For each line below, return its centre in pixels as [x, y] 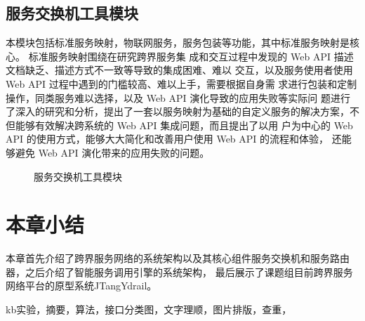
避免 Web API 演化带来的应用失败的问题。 [112, 152]
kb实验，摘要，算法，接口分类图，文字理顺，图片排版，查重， [149, 309]
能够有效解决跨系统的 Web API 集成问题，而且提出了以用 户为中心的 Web [184, 125]
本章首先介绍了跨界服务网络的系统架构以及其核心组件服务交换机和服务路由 [178, 258]
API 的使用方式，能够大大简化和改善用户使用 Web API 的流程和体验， [167, 139]
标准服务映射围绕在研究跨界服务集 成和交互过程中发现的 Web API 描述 [191, 56]
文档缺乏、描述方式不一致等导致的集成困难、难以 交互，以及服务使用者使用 [179, 70]
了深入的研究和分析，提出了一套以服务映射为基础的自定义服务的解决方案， [178, 111]
